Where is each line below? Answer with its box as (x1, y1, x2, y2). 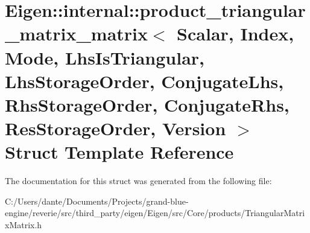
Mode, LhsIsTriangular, (5, 45, 205, 69)
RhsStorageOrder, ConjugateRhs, (5, 92, 289, 116)
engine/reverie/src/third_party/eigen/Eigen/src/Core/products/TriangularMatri (5, 206, 305, 219)
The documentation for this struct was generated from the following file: (5, 174, 272, 187)
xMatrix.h (5, 219, 42, 231)
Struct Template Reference (5, 139, 234, 164)
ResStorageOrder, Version (5, 116, 226, 141)
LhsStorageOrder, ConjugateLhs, (5, 68, 284, 93)
